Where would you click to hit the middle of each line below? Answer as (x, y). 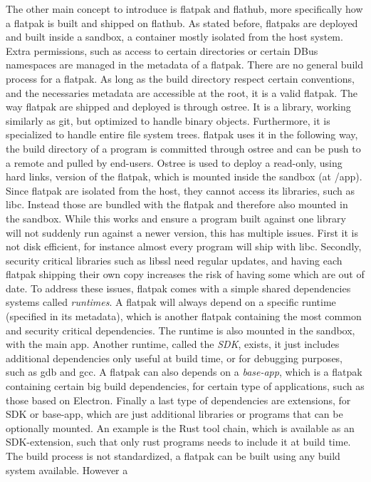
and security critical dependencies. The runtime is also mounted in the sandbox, (181, 330)
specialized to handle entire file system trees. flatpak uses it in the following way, (182, 134)
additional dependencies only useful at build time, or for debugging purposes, (174, 358)
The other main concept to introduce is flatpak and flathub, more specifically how (184, 9)
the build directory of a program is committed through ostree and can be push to (183, 148)
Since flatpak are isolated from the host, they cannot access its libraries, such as (180, 190)
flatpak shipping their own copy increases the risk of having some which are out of (185, 274)
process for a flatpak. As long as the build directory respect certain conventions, (180, 78)
